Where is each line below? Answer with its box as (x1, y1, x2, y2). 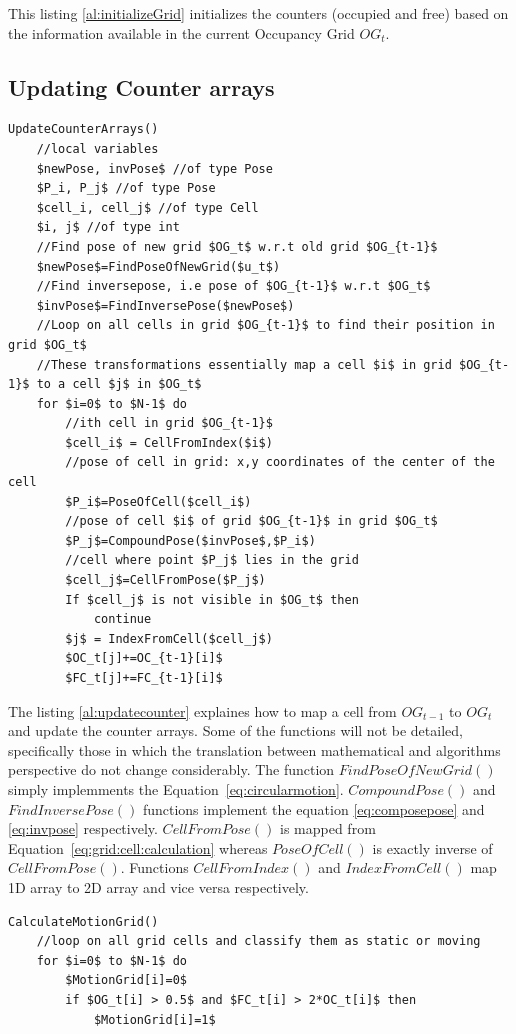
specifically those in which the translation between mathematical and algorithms (8, 739, 501, 760)
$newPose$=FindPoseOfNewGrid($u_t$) (36, 259, 281, 274)
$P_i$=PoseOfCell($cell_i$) (65, 494, 252, 509)
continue (93, 612, 152, 627)
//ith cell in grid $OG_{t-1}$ (65, 416, 273, 431)
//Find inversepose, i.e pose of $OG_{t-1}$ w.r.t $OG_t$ (36, 279, 431, 294)
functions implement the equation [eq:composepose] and (142, 798, 485, 819)
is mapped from (280, 818, 376, 839)
